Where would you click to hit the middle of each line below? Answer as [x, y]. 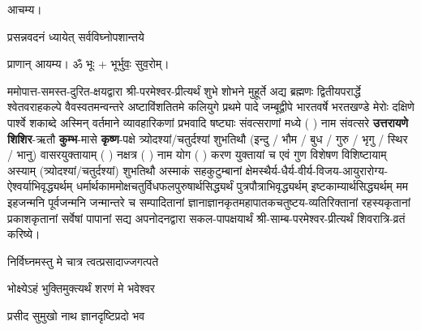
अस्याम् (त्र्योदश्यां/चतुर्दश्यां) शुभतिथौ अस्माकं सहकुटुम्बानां [125, 170]
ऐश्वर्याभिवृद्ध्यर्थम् [40, 186]
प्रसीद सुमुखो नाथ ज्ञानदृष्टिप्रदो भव [76, 315]
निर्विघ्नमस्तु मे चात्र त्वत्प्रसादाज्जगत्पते [83, 261]
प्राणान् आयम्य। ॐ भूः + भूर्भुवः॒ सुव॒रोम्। [88, 64]
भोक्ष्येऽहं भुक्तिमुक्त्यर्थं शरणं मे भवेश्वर [81, 288]
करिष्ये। [24, 234]
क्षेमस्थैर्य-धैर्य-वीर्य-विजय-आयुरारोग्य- [317, 170]
